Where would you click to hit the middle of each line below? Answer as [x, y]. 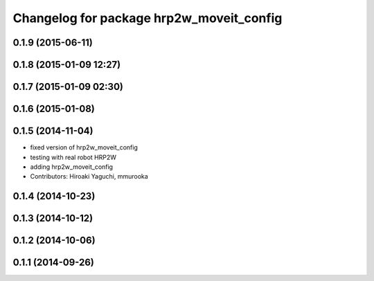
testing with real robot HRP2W [73, 157]
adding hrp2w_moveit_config [72, 167]
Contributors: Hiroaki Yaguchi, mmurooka [89, 176]
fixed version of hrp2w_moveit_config [84, 147]
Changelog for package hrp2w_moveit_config [148, 18]
